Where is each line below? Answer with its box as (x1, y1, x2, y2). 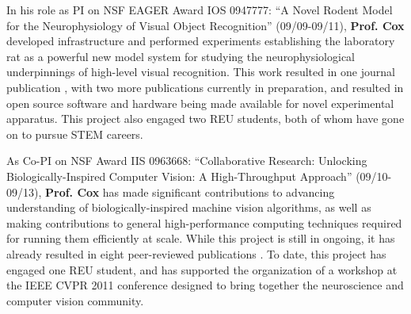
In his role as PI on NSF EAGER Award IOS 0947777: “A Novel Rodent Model (6, 2, 393, 17)
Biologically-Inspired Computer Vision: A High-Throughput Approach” (6, 167, 352, 184)
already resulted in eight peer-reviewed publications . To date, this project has (6, 245, 386, 262)
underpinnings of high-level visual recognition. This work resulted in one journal (6, 63, 395, 80)
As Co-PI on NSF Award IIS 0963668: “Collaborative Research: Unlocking (6, 152, 367, 169)
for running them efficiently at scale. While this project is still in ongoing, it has (6, 230, 395, 247)
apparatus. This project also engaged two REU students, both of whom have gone (6, 110, 405, 127)
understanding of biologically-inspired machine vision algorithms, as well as (6, 199, 371, 216)
